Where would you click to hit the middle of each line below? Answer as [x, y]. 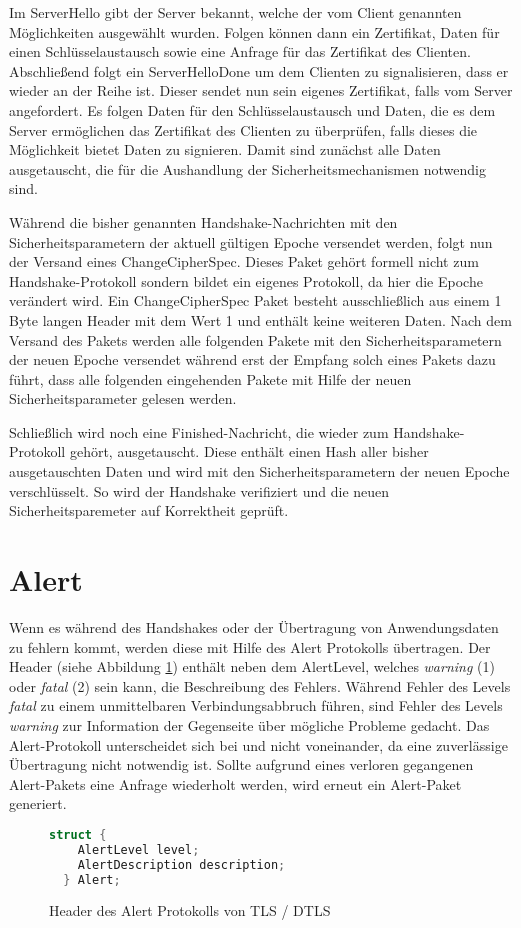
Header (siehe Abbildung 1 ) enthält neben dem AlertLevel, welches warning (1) [252, 666]
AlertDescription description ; [181, 864]
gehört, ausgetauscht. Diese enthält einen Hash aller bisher [249, 451]
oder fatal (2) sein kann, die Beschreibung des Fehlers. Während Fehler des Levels [260, 685]
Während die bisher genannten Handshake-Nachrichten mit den [203, 221]
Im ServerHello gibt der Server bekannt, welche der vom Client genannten [235, 12]
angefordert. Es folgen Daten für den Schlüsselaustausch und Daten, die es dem [252, 109]
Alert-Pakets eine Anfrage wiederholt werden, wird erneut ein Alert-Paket [235, 783]
